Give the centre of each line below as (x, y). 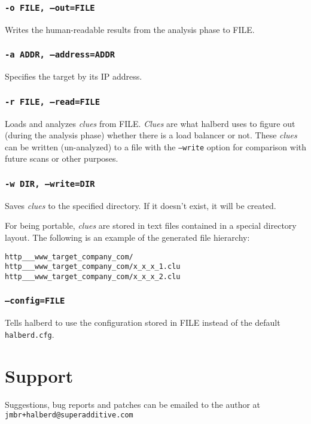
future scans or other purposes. (62, 158)
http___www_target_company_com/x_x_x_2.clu (93, 276)
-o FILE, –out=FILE (50, 7)
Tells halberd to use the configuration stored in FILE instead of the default (143, 322)
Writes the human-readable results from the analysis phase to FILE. (130, 29)
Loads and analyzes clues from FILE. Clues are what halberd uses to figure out (150, 123)
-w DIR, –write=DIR (50, 184)
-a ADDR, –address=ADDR (60, 55)
